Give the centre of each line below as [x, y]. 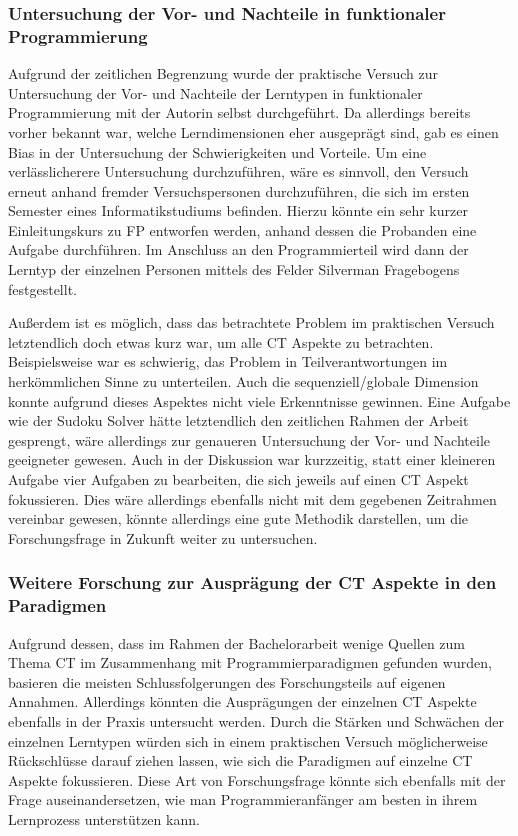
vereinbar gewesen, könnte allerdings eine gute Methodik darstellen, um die [238, 518]
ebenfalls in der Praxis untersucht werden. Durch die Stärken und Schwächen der [256, 720]
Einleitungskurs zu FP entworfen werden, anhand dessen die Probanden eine [242, 229]
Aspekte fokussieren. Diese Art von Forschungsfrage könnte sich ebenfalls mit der [257, 779]
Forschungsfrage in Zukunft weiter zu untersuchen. [163, 537]
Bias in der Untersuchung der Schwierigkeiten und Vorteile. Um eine [217, 151]
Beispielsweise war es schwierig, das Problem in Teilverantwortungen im [228, 361]
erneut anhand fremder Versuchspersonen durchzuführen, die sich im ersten [239, 190]
